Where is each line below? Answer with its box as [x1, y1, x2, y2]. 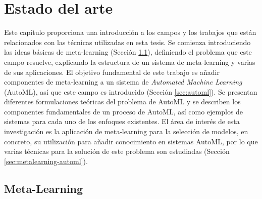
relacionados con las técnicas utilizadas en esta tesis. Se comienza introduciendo [4, 36, 251, 47]
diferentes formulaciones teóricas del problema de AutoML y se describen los [4, 96, 241, 107]
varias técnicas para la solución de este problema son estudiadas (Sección [4, 146, 230, 156]
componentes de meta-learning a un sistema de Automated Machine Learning [4, 76, 242, 87]
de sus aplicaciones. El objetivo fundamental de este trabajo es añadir [4, 66, 220, 77]
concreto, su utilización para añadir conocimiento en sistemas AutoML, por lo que [4, 136, 258, 146]
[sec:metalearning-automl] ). [4, 155, 88, 166]
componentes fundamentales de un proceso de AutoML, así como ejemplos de [4, 106, 243, 116]
